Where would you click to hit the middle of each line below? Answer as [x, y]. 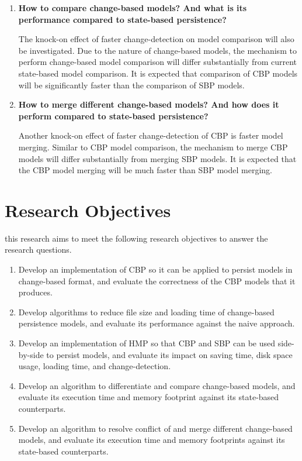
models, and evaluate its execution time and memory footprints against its [152, 440]
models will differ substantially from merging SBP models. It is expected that [157, 158]
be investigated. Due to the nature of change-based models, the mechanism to [157, 50]
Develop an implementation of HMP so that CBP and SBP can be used [147, 343]
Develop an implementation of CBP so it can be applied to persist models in [155, 269]
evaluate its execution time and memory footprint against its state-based [149, 397]
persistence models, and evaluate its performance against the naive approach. [157, 323]
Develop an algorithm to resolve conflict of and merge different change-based [155, 428]
